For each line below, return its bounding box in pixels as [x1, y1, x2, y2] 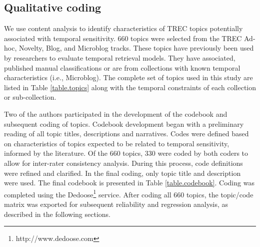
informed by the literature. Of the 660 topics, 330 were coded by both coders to [4, 148, 248, 158]
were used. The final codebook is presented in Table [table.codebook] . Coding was [4, 177, 254, 188]
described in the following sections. [4, 208, 110, 219]
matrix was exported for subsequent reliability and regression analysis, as [4, 198, 228, 209]
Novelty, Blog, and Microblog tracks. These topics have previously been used [18, 43, 254, 53]
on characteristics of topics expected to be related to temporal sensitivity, [4, 138, 229, 148]
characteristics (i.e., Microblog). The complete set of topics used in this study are [4, 72, 253, 83]
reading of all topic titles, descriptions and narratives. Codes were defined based [4, 128, 249, 139]
